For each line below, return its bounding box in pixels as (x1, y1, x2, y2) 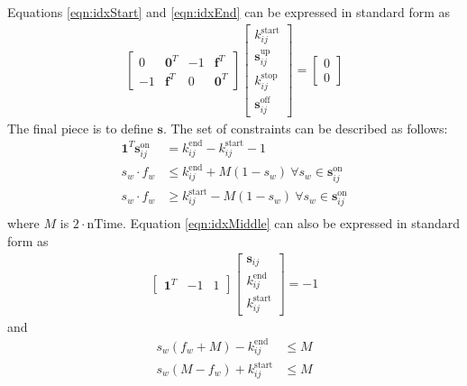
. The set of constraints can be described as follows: (162, 118, 448, 137)
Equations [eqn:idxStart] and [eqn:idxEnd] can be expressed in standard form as (7, 3, 451, 21)
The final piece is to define (7, 118, 153, 137)
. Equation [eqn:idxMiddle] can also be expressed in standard (123, 214, 461, 233)
